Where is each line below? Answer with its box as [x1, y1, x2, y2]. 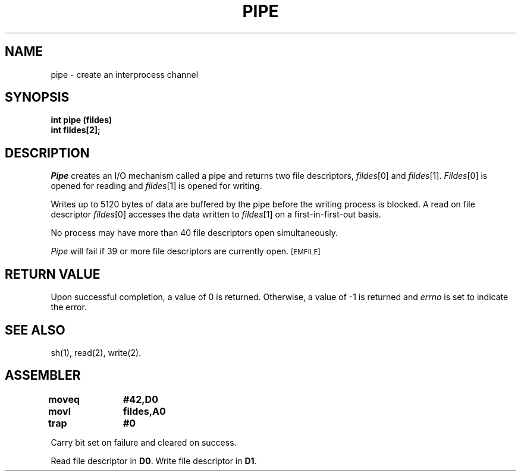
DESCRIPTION [5, 145, 90, 160]
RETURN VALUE [5, 266, 101, 282]
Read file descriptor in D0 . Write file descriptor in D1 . [51, 455, 257, 466]
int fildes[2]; [51, 125, 101, 135]
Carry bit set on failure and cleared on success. [51, 437, 237, 447]
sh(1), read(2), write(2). [51, 347, 142, 358]
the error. [51, 302, 87, 313]
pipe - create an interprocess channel [51, 69, 199, 80]
